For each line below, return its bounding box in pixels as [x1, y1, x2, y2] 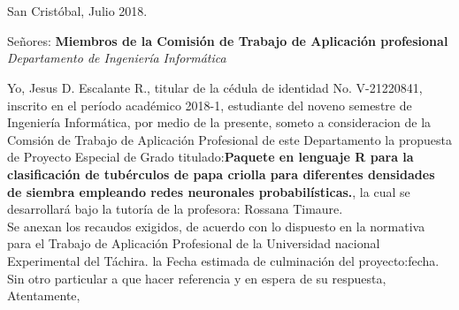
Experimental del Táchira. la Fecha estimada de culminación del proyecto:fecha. [7, 251, 440, 269]
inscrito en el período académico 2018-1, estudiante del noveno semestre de [7, 95, 412, 114]
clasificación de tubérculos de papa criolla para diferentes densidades [7, 164, 435, 183]
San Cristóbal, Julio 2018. [7, 2, 148, 20]
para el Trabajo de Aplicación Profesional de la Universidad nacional [7, 234, 380, 253]
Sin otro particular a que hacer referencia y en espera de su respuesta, [7, 268, 386, 287]
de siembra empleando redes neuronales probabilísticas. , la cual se [7, 182, 410, 200]
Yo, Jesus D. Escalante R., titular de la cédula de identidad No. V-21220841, [7, 78, 423, 96]
